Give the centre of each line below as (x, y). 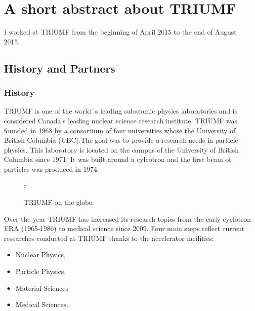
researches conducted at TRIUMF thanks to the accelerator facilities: (109, 238)
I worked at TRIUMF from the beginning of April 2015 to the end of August (120, 32)
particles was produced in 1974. (52, 169)
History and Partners (60, 68)
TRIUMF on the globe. (59, 202)
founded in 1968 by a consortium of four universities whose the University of (120, 130)
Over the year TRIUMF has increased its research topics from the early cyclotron (127, 218)
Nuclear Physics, (41, 254)
